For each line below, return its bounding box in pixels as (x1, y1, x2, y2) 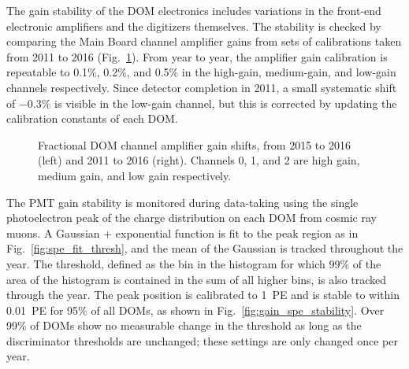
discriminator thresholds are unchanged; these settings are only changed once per (6, 332, 398, 349)
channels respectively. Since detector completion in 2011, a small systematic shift (6, 79, 397, 95)
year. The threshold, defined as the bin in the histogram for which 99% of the (6, 255, 381, 271)
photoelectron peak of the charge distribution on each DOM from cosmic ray (6, 209, 377, 226)
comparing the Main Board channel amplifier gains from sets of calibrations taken (6, 33, 402, 50)
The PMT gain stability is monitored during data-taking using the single (6, 194, 359, 210)
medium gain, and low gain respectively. (38, 167, 232, 183)
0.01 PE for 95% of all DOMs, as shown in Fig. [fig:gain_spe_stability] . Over (6, 301, 385, 318)
